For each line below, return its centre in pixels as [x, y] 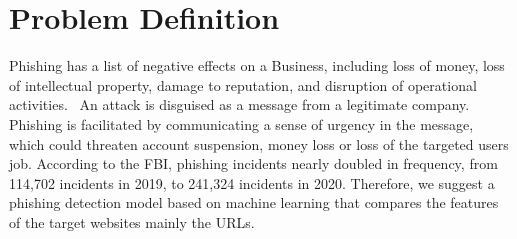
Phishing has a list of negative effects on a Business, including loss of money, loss [257, 65]
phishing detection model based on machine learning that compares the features [254, 202]
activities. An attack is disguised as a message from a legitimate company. [239, 104]
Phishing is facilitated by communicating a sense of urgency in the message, [241, 123]
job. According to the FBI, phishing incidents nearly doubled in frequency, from [253, 163]
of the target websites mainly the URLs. [132, 221]
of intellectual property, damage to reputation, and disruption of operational [243, 84]
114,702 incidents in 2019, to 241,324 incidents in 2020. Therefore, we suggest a [252, 182]
